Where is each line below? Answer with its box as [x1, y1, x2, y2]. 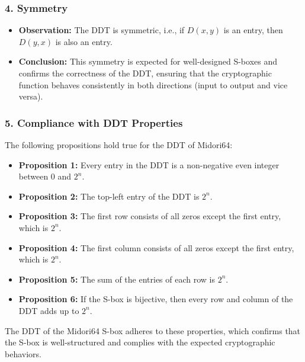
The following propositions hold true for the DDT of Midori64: [5, 139, 233, 150]
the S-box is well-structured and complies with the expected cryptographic [5, 336, 275, 348]
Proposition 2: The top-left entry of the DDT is [18, 190, 200, 202]
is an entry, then [223, 24, 283, 36]
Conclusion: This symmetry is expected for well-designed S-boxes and [18, 55, 277, 68]
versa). [18, 90, 43, 102]
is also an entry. [55, 35, 113, 47]
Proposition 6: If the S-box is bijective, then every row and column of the [18, 293, 293, 305]
